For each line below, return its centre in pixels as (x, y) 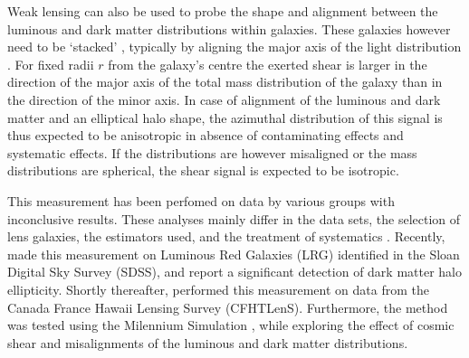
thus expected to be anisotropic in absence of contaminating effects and (206, 135)
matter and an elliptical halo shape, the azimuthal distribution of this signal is (225, 117)
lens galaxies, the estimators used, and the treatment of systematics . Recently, (226, 236)
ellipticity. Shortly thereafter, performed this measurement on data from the (218, 289)
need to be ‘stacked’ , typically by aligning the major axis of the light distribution (234, 47)
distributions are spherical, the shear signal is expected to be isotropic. (203, 170)
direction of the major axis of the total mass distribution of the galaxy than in (225, 82)
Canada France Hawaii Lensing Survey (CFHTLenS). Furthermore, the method (228, 307)
